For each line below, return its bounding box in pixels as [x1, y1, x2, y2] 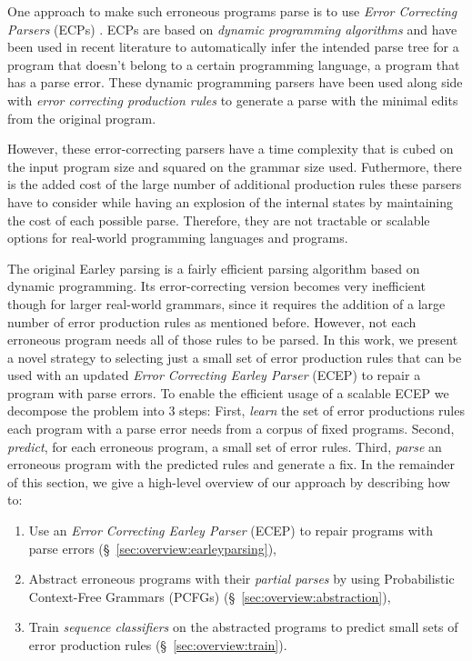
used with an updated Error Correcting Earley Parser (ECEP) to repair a [7, 366, 421, 385]
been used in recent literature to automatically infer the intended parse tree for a [7, 37, 459, 56]
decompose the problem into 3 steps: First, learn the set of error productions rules [7, 401, 465, 420]
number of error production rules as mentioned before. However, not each [7, 312, 417, 331]
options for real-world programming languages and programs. [7, 228, 348, 247]
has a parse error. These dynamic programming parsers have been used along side [7, 73, 463, 92]
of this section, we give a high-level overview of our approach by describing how [7, 472, 450, 491]
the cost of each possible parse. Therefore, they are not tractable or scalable [7, 210, 430, 229]
